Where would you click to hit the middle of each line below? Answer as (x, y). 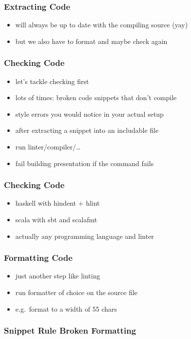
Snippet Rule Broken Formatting (70, 330)
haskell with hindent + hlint (57, 203)
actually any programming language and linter (85, 236)
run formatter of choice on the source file (76, 292)
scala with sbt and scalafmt (56, 219)
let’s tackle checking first (52, 81)
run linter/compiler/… (48, 147)
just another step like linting (58, 276)
